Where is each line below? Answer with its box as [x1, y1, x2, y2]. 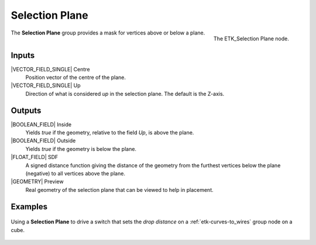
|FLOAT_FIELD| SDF [11, 154, 59, 161]
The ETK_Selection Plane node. [214, 35, 289, 42]
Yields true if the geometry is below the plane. [25, 145, 137, 152]
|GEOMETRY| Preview [11, 178, 64, 185]
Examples [11, 202, 48, 212]
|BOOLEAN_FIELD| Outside [11, 137, 76, 144]
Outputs [11, 105, 42, 115]
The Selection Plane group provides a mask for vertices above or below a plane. [11, 29, 205, 36]
